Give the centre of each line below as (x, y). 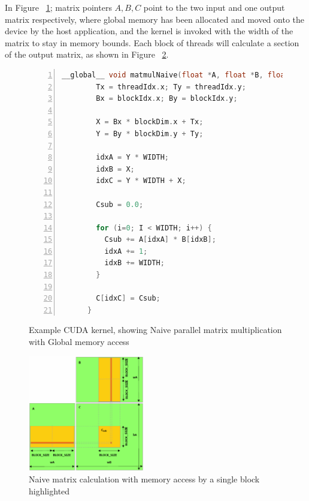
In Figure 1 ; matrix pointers (58, 7)
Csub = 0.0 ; (120, 204)
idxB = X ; (115, 169)
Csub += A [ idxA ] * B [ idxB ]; (160, 240)
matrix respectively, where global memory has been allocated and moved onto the (155, 19)
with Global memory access (79, 342)
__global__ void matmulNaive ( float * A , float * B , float (175, 75)
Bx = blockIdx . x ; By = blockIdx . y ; (167, 99)
